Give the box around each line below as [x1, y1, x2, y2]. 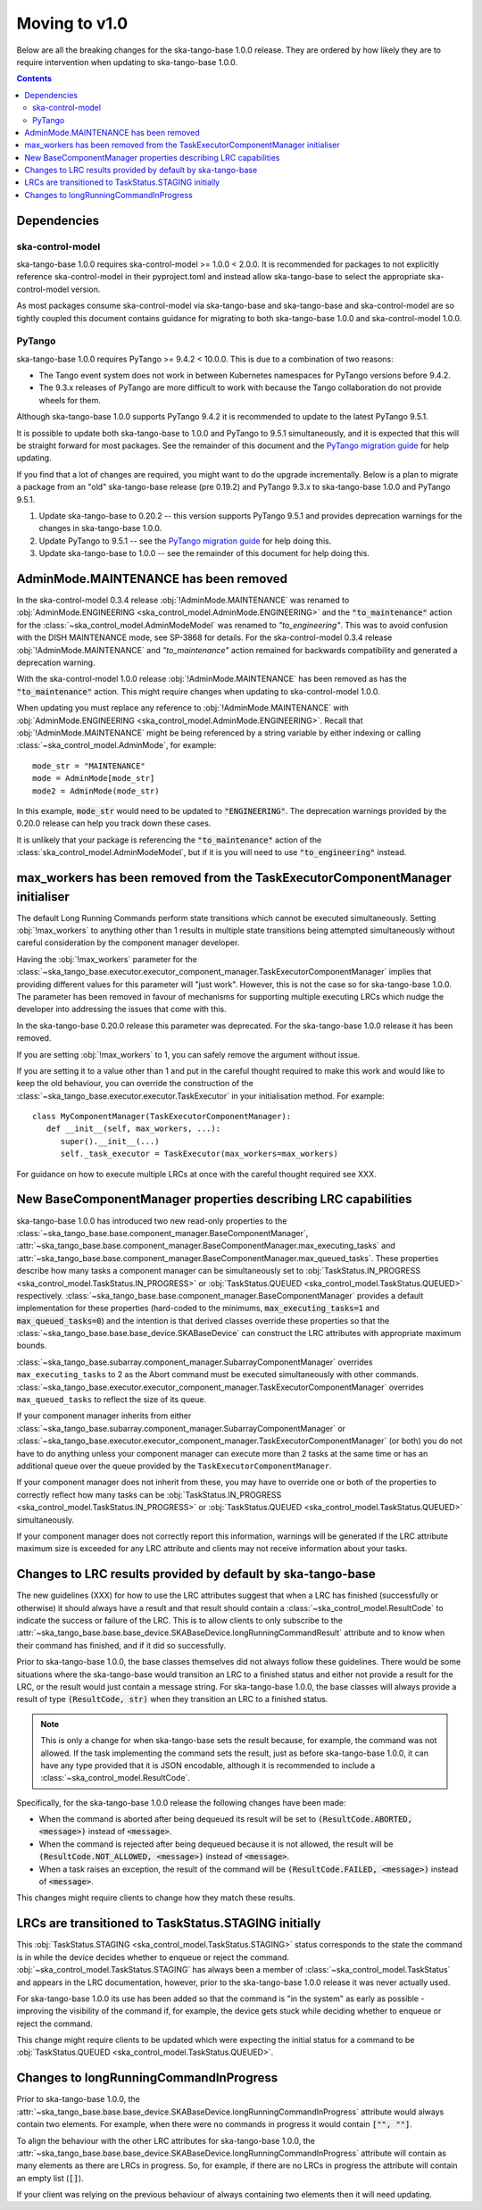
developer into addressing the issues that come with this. [16, 1004, 227, 1015]
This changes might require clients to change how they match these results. [16, 1892, 295, 1903]
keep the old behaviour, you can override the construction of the [16, 1078, 253, 1089]
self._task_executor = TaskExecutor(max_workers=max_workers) [60, 1149, 338, 1159]
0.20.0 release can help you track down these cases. [16, 818, 212, 829]
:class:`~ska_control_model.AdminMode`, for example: [16, 740, 217, 751]
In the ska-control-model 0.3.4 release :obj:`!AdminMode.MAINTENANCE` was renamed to [16, 594, 350, 606]
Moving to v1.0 [16, 13, 129, 33]
